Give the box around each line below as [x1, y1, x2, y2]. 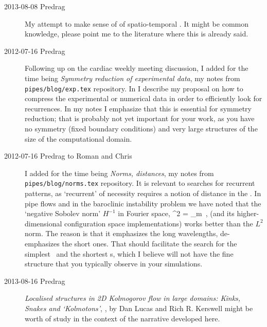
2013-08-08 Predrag [4, 1, 65, 11]
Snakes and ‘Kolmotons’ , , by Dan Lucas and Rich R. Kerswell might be [25, 302, 253, 313]
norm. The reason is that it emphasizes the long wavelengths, [25, 228, 218, 239]
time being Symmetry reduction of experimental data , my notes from [25, 72, 240, 83]
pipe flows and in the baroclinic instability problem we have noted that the [25, 198, 261, 208]
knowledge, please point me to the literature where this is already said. [25, 28, 248, 39]
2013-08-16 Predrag [4, 275, 65, 286]
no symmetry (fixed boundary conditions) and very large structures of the [25, 123, 258, 133]
